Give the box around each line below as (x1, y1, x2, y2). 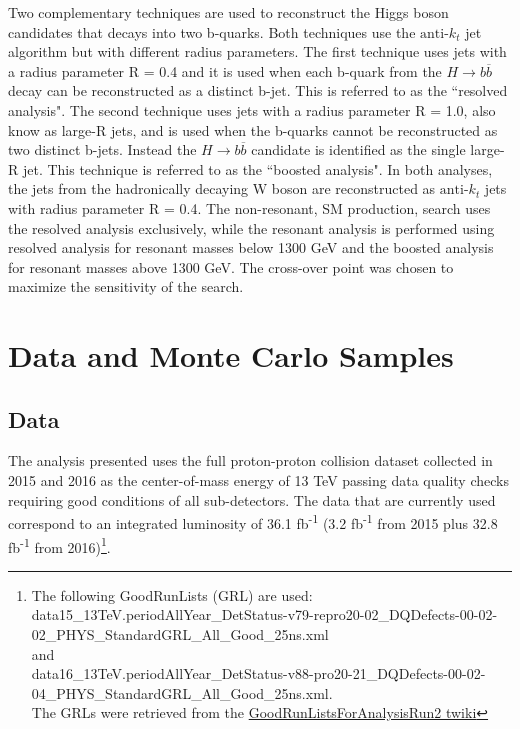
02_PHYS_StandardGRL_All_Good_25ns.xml (31, 623, 329, 644)
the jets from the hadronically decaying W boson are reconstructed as (8, 178, 436, 199)
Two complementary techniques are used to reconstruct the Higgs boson (8, 2, 449, 22)
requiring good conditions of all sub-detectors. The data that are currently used (8, 489, 496, 510)
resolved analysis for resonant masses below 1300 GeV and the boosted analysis (8, 237, 494, 258)
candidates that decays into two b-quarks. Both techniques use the (8, 21, 416, 42)
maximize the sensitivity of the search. (8, 276, 244, 297)
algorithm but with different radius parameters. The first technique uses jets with (8, 41, 507, 62)
